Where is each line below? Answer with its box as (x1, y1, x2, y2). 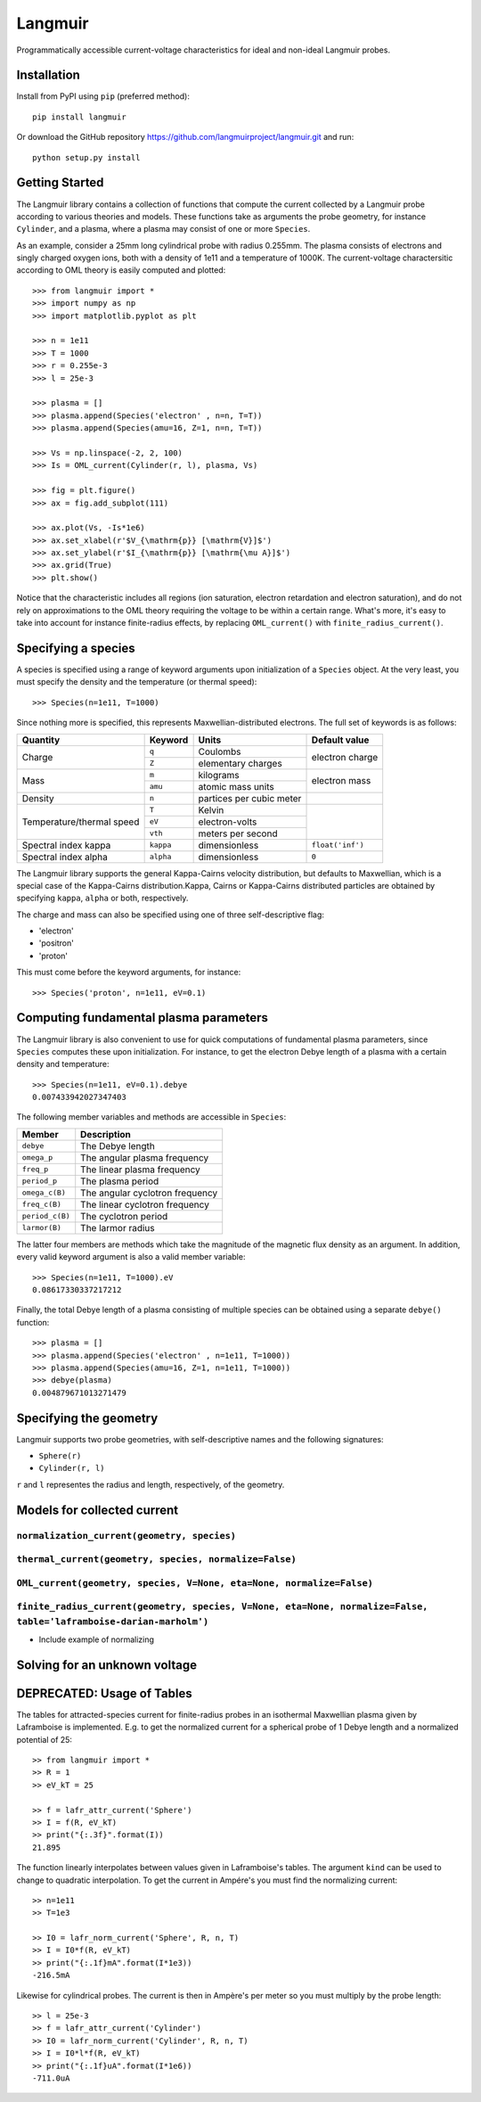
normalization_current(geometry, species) (16, 1530, 236, 1541)
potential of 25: (16, 1734, 73, 1745)
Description (80, 1128, 131, 1140)
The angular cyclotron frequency (80, 1186, 218, 1199)
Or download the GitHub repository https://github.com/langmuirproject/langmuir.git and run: (16, 132, 355, 143)
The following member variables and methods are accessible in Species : (16, 1112, 287, 1122)
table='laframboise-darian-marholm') (16, 1615, 209, 1627)
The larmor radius (80, 1221, 155, 1234)
